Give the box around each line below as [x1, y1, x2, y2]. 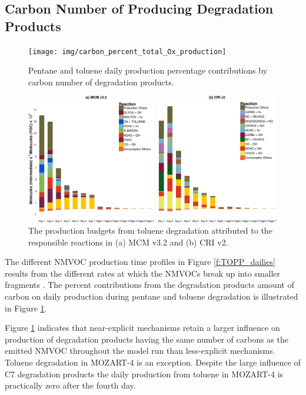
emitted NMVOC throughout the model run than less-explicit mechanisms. [5, 344, 275, 357]
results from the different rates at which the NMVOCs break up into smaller [5, 267, 281, 279]
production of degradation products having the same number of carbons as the [5, 333, 288, 345]
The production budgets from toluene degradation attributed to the [28, 224, 272, 237]
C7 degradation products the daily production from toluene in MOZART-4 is [5, 367, 284, 380]
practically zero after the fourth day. [5, 379, 136, 391]
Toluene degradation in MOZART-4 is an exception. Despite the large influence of [5, 356, 301, 369]
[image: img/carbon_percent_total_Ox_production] [28, 47, 227, 56]
